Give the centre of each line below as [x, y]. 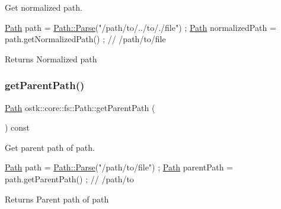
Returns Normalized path [51, 58]
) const [17, 127]
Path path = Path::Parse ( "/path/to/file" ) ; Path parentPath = [119, 167]
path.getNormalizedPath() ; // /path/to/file [85, 39]
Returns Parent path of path [57, 199]
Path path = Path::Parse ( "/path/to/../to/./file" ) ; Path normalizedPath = [140, 27]
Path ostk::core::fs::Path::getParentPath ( [80, 107]
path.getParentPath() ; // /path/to [69, 178]
